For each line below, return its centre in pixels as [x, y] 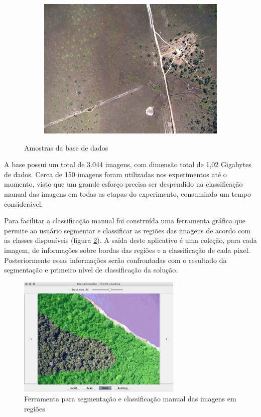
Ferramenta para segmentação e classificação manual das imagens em [130, 399]
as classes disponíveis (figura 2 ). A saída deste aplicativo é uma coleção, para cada [130, 240]
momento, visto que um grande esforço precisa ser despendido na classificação [123, 184]
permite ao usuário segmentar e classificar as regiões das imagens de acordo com [127, 230]
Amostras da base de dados [66, 147]
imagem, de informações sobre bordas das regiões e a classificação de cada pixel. [127, 250]
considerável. [24, 203]
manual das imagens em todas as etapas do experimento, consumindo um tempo [128, 193]
